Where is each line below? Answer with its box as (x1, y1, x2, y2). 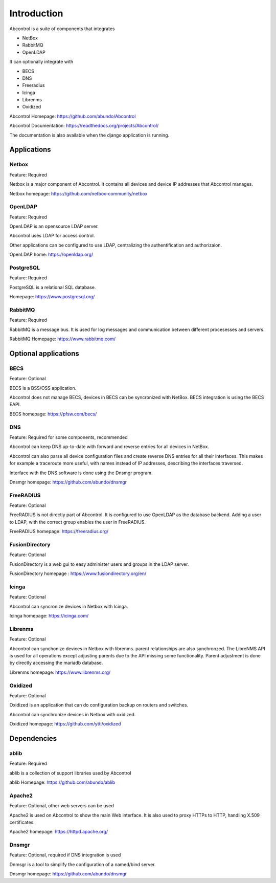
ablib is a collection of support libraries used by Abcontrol (9, 770, 131, 776)
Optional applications (9, 349, 79, 358)
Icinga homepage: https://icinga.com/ (9, 613, 89, 619)
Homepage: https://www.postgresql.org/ (9, 294, 95, 300)
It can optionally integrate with (9, 59, 74, 65)
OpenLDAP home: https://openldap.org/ (9, 251, 94, 258)
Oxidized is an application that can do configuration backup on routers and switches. (9, 702, 189, 708)
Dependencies (9, 734, 57, 743)
